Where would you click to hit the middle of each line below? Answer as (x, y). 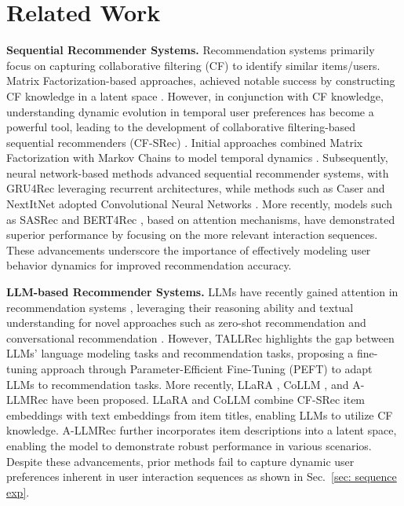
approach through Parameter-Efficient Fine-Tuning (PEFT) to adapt (207, 368)
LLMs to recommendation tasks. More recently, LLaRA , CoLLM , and (178, 384)
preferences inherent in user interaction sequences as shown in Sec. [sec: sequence (202, 477)
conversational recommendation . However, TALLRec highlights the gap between (200, 337)
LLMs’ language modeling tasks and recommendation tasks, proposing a (180, 353)
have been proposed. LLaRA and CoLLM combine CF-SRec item (208, 400)
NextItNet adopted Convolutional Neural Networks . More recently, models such (199, 204)
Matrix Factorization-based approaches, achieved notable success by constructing (201, 81)
